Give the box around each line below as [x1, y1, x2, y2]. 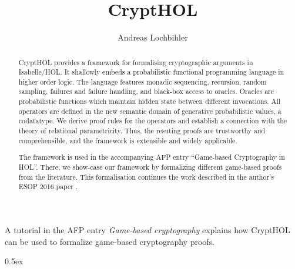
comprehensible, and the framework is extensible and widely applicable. [18, 135, 237, 145]
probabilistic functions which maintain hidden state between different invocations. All [18, 96, 281, 106]
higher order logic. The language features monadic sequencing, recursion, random [18, 76, 267, 86]
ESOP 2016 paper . [18, 181, 78, 191]
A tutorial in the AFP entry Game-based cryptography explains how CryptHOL [5, 223, 290, 236]
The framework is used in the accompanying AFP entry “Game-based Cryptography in [18, 152, 285, 162]
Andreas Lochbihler [118, 31, 188, 43]
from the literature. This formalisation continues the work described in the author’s [18, 172, 274, 181]
